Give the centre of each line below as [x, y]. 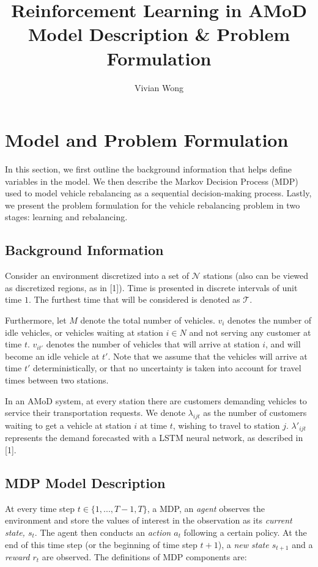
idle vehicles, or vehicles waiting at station [84, 332]
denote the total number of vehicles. [148, 320]
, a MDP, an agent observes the [206, 508]
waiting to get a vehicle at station [68, 425]
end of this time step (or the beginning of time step [101, 544]
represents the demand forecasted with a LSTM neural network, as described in [154, 438]
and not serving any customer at [250, 332]
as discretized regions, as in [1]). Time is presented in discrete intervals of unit [151, 287]
